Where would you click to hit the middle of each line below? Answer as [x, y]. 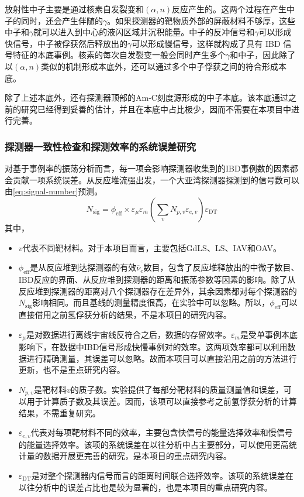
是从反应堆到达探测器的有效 [83, 267]
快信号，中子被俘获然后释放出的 [66, 43]
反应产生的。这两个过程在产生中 [234, 9]
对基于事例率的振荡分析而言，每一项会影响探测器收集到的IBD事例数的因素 [147, 168]
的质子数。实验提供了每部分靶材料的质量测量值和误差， [177, 389]
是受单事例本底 [269, 334]
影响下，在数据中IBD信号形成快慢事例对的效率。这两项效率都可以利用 [153, 346]
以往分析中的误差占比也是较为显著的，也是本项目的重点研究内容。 [145, 487]
